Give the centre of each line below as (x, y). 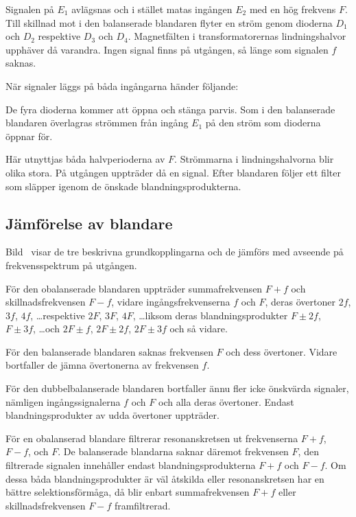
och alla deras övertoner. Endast (226, 401)
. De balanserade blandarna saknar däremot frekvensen (173, 451)
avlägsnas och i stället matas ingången (152, 9)
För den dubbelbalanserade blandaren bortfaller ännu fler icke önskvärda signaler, (177, 388)
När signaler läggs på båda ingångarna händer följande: (122, 85)
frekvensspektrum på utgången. (71, 265)
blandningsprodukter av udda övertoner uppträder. (112, 415)
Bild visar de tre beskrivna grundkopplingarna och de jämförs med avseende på (175, 252)
